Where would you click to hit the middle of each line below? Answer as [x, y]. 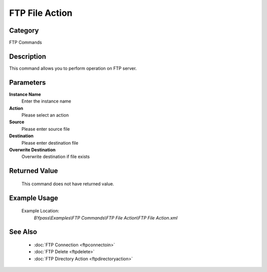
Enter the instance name [46, 101]
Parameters [27, 82]
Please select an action [45, 115]
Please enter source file [46, 129]
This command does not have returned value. [68, 184]
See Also [23, 232]
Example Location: [40, 211]
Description [28, 56]
